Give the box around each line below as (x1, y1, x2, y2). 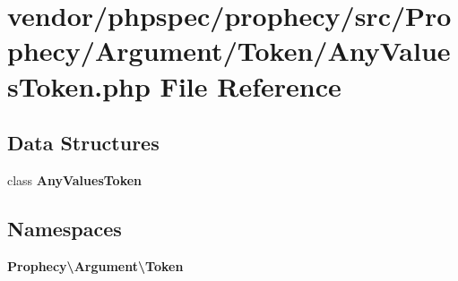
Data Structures (7, 129, 160, 157)
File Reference (160, 67, 341, 104)
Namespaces (7, 214, 122, 242)
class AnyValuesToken (7, 170, 143, 189)
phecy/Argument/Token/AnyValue (7, 32, 451, 69)
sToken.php (7, 67, 151, 104)
